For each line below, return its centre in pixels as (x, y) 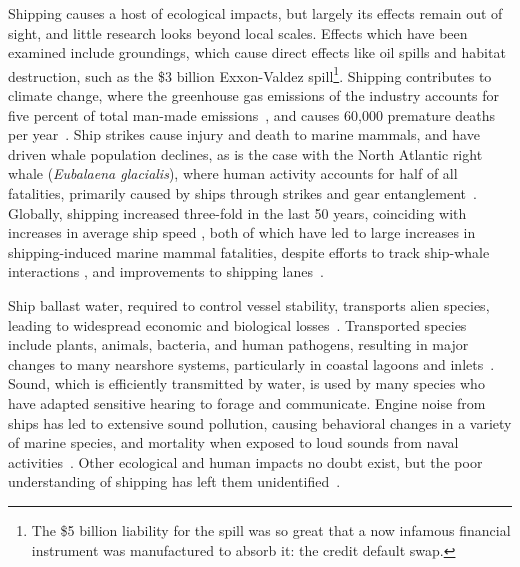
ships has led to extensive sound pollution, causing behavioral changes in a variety (260, 422)
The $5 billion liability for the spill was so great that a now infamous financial (271, 529)
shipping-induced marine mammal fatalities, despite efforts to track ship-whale (249, 251)
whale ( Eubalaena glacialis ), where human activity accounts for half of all (233, 173)
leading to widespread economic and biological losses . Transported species (237, 324)
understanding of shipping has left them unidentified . (174, 481)
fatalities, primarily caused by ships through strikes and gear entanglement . (242, 193)
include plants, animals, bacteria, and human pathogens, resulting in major (238, 344)
